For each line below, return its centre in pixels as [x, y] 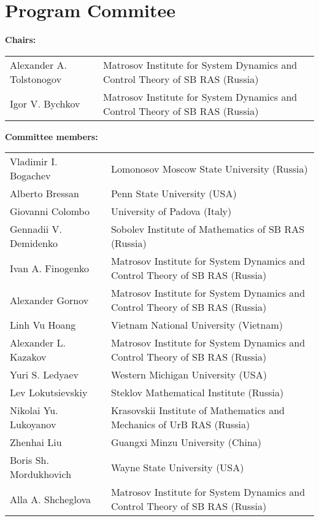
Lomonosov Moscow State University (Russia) [209, 168]
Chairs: [21, 40]
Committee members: [52, 136]
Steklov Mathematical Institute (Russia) [197, 393]
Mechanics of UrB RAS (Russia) [180, 425]
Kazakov [28, 357]
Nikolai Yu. [34, 410]
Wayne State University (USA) [177, 467]
